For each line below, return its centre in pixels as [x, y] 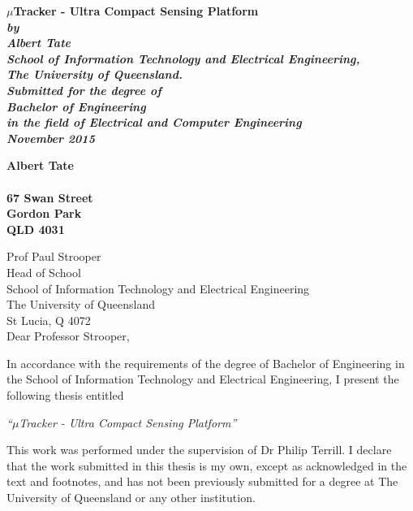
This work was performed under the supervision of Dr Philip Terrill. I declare [199, 450]
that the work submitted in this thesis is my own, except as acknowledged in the [207, 465]
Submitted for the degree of [84, 90]
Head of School [44, 272]
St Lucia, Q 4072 [49, 320]
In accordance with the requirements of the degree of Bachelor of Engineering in [206, 363]
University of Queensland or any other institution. [131, 498]
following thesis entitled [65, 395]
